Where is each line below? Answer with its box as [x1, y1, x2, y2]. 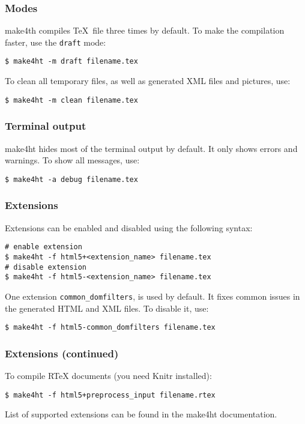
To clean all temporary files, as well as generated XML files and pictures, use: [5, 74, 291, 87]
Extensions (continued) [5, 345, 119, 360]
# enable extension [5, 243, 82, 252]
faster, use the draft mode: [5, 35, 106, 48]
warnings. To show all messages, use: [5, 154, 140, 166]
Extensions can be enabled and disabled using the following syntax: [5, 221, 253, 234]
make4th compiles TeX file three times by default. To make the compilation [5, 24, 285, 37]
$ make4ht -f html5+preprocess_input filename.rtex [5, 390, 216, 399]
